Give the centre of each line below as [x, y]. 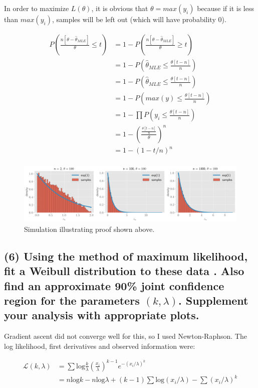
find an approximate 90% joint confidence [114, 285]
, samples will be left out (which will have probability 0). [139, 19]
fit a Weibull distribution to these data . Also [124, 271]
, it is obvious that [120, 8]
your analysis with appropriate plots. [102, 315]
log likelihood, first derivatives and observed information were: [100, 346]
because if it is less [226, 8]
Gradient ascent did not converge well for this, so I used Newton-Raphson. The [125, 336]
